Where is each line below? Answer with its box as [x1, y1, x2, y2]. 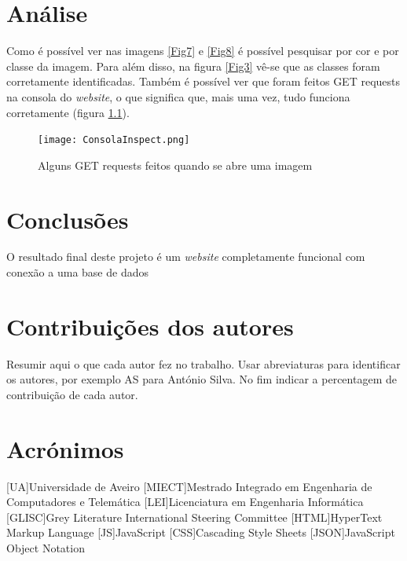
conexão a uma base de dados [6, 264, 148, 280]
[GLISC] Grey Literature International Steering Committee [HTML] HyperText [6, 508, 383, 525]
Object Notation [6, 540, 85, 556]
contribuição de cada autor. [6, 386, 138, 402]
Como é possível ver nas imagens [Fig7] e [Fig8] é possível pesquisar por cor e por [6, 42, 399, 59]
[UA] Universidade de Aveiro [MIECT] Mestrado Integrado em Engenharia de [6, 478, 372, 494]
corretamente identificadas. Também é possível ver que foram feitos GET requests [6, 73, 401, 90]
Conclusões [6, 203, 129, 235]
